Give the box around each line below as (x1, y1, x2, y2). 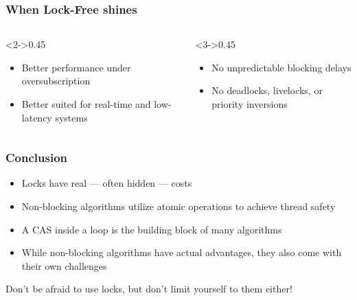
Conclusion (5, 149, 67, 166)
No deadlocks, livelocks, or (211, 83, 323, 97)
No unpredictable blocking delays (211, 60, 352, 74)
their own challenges (21, 258, 107, 273)
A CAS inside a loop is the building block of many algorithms (21, 222, 282, 236)
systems (55, 110, 88, 124)
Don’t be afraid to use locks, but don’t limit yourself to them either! (5, 281, 292, 296)
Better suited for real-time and (21, 97, 151, 111)
